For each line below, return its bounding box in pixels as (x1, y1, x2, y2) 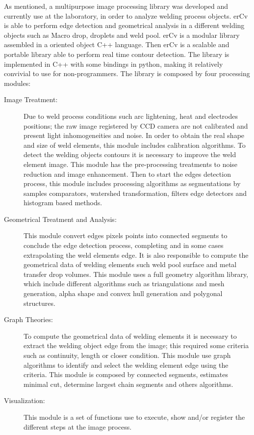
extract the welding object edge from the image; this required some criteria (24, 340, 249, 351)
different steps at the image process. (24, 421, 132, 432)
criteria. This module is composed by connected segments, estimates (24, 369, 229, 380)
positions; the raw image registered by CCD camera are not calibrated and (24, 120, 248, 131)
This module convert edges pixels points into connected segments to (24, 230, 228, 241)
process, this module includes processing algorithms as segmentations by (24, 178, 241, 189)
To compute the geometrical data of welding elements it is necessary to (24, 330, 237, 341)
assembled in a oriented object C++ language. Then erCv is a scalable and (4, 39, 229, 50)
